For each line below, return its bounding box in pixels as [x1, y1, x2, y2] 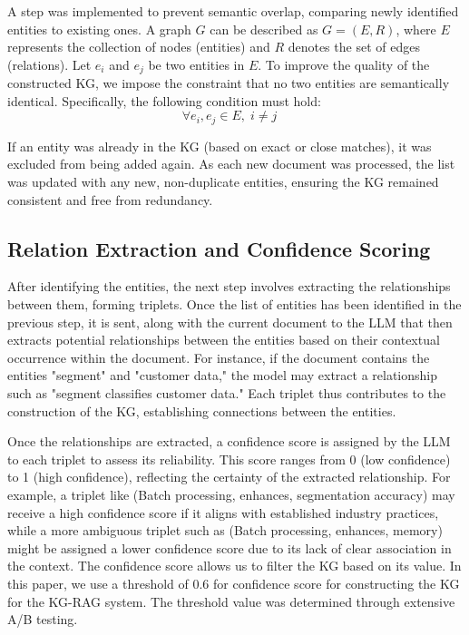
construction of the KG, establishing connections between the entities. [7, 401, 396, 420]
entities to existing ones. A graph [7, 19, 191, 38]
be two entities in [148, 54, 245, 73]
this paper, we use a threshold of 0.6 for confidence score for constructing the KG [7, 573, 460, 592]
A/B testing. [7, 610, 78, 629]
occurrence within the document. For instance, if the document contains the [7, 347, 430, 366]
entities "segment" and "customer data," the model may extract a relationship [7, 366, 437, 385]
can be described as [210, 19, 318, 38]
